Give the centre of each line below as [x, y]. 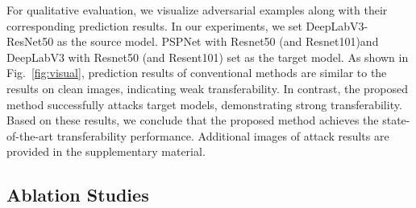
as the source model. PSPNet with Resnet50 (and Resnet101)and [218, 41]
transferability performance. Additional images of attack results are [223, 135]
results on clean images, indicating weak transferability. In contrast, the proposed [208, 88]
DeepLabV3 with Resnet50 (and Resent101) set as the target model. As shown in [208, 57]
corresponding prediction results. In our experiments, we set [154, 25]
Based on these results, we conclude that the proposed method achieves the [193, 120]
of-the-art [30, 135]
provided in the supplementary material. [106, 151]
